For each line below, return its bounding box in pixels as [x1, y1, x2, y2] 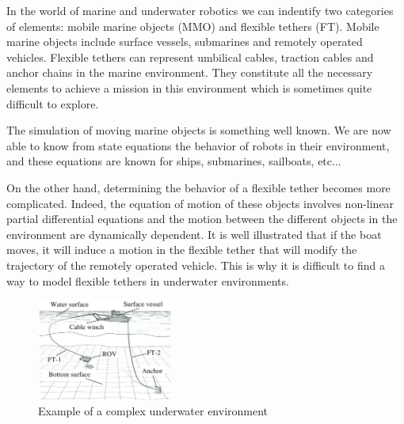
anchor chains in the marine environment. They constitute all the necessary [6, 64, 373, 81]
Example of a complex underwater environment [38, 403, 269, 419]
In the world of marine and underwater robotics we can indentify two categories [6, 2, 394, 18]
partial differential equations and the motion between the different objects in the [6, 210, 398, 227]
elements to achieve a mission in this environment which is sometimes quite [6, 79, 372, 96]
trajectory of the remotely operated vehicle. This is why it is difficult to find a [6, 256, 385, 273]
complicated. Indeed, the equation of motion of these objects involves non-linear [6, 195, 394, 211]
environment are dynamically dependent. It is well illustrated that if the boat [6, 225, 382, 242]
